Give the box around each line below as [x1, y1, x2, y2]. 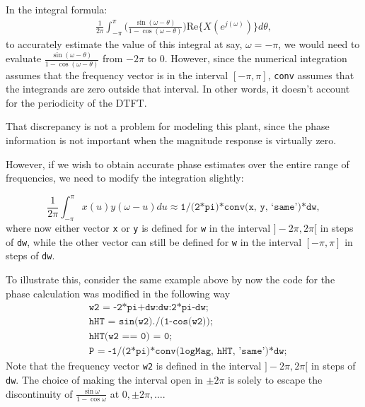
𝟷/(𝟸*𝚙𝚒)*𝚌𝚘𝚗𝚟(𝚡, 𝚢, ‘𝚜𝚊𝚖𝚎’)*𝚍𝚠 [180, 202, 317, 213]
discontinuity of [6, 386, 73, 401]
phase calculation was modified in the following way [6, 285, 231, 300]
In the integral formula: [6, 2, 108, 16]
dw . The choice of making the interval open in [6, 372, 203, 387]
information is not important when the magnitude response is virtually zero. [6, 133, 337, 148]
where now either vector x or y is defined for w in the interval [6, 220, 271, 235]
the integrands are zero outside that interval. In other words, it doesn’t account [6, 81, 350, 96]
